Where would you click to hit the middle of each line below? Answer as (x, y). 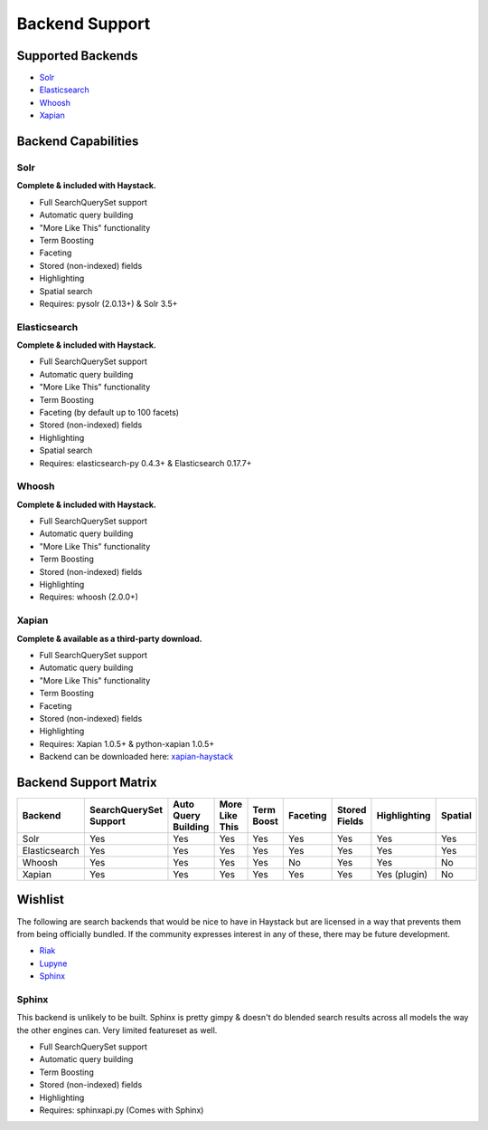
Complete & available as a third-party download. (109, 638)
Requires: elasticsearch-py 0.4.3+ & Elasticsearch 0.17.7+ (145, 463)
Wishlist (41, 900)
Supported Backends (78, 56)
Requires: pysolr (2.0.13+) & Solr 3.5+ (108, 303)
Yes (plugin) (402, 874)
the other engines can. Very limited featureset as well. (117, 1030)
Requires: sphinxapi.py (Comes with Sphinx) (122, 1110)
